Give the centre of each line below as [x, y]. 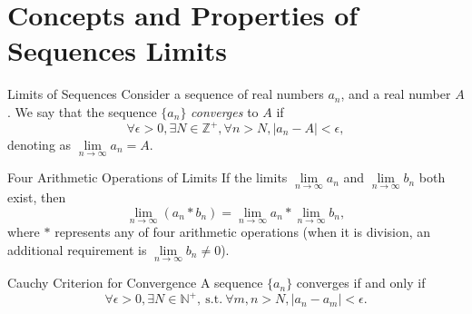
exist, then [37, 197]
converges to [225, 111]
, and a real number [396, 94]
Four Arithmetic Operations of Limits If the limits [147, 177]
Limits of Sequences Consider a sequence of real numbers [166, 94]
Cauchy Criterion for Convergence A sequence [135, 283]
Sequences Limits [117, 50]
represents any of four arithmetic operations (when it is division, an [243, 232]
